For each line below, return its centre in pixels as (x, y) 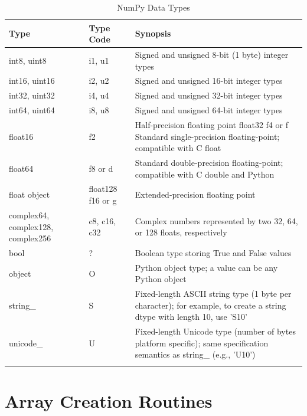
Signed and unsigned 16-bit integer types (209, 81)
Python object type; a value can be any (206, 267)
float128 (103, 189)
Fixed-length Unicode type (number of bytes (215, 331)
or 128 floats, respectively (181, 232)
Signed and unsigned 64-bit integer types (209, 110)
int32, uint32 (32, 95)
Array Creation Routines (109, 400)
